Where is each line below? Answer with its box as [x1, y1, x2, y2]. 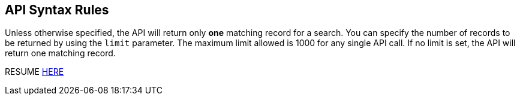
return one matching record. [5, 48, 116, 59]
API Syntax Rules [5, 2, 109, 17]
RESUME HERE [5, 66, 64, 77]
